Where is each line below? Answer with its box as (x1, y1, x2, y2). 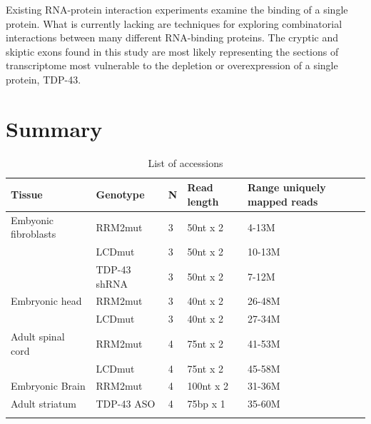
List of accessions (148, 155, 223, 170)
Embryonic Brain (11, 378, 86, 393)
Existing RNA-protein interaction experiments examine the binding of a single (6, 2, 348, 16)
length (187, 193, 219, 208)
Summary (6, 113, 103, 143)
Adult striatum (11, 396, 76, 411)
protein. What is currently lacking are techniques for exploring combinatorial (6, 16, 342, 31)
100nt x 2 (187, 378, 229, 393)
